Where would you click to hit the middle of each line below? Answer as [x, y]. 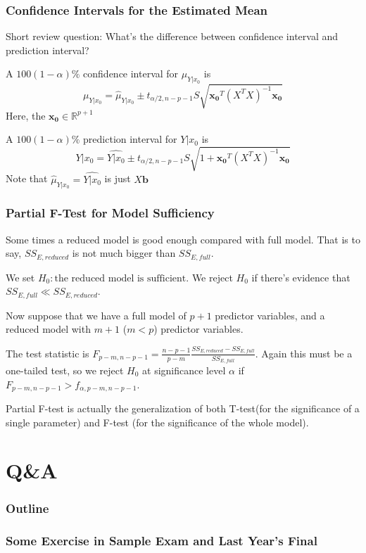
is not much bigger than [124, 253]
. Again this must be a [304, 353]
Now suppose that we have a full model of [96, 315]
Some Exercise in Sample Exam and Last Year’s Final [162, 541]
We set [20, 277]
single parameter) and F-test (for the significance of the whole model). [157, 422]
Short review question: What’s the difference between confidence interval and [172, 36]
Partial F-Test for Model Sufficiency [110, 213]
